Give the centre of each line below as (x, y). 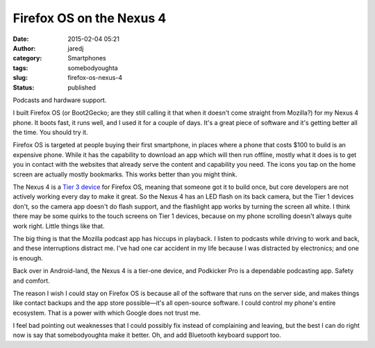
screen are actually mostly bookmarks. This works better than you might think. (125, 174)
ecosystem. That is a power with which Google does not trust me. (107, 313)
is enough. (28, 258)
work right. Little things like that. (59, 226)
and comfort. (31, 281)
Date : (21, 39)
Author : (24, 48)
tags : (20, 68)
